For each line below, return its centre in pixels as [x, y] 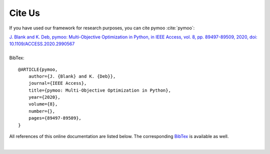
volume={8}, [43, 104]
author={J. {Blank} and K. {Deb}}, [72, 76]
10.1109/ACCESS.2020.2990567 [42, 44]
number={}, [42, 111]
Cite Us [24, 13]
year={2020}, [44, 97]
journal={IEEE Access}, [57, 83]
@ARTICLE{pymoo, [38, 69]
